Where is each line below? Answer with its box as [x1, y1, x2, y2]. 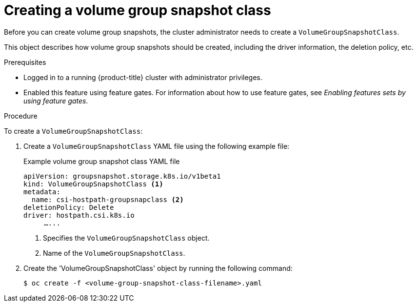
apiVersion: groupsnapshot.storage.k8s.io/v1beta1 [23, 172, 221, 180]
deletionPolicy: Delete [23, 203, 114, 211]
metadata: [23, 187, 60, 196]
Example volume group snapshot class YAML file [23, 157, 180, 165]
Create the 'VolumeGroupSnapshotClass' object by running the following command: [23, 264, 293, 272]
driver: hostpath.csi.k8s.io [23, 211, 135, 219]
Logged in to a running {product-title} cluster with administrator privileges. [23, 73, 262, 82]
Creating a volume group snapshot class [4, 2, 271, 19]
